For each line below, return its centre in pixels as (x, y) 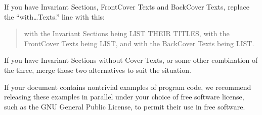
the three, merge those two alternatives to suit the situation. (98, 70)
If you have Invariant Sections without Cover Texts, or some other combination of (131, 60)
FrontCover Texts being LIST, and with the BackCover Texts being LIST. (139, 43)
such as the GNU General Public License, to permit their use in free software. (125, 106)
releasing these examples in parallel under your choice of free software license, (124, 97)
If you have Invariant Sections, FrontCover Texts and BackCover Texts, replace (127, 7)
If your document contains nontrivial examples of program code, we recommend (128, 87)
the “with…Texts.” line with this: (54, 16)
